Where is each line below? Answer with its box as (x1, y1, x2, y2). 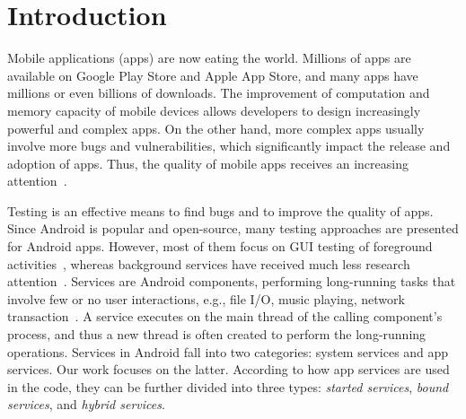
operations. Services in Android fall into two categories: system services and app (7, 342, 449, 361)
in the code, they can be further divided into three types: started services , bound (7, 377, 449, 396)
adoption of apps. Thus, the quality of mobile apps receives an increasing (7, 153, 409, 172)
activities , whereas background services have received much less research (7, 254, 410, 273)
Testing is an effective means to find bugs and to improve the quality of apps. (7, 201, 434, 220)
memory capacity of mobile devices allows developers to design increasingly (7, 100, 421, 119)
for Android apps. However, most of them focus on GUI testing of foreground (7, 237, 433, 256)
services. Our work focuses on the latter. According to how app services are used (7, 360, 450, 379)
